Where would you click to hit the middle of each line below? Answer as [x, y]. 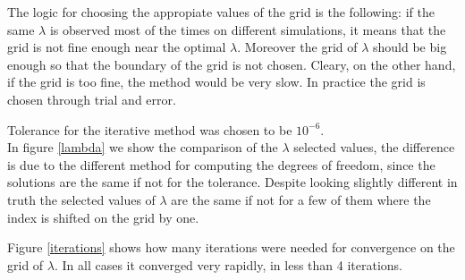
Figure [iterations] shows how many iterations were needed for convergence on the [231, 247]
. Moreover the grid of [297, 47]
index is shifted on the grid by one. [103, 217]
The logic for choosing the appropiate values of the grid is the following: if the [221, 12]
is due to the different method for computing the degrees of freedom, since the [221, 164]
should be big [410, 47]
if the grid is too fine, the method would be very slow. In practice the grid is [216, 82]
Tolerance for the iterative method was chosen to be [150, 129]
